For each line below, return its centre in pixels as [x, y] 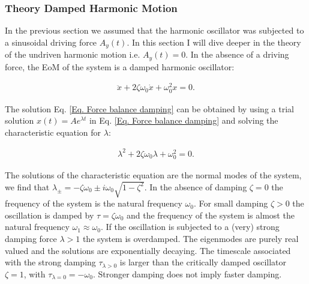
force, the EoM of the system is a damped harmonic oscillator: [120, 66]
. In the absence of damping [196, 186]
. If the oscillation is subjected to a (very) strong [190, 227]
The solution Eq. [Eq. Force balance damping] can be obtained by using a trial [149, 108]
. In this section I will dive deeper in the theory [214, 42]
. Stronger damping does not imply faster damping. [187, 273]
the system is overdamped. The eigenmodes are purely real [190, 238]
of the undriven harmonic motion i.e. [73, 54]
